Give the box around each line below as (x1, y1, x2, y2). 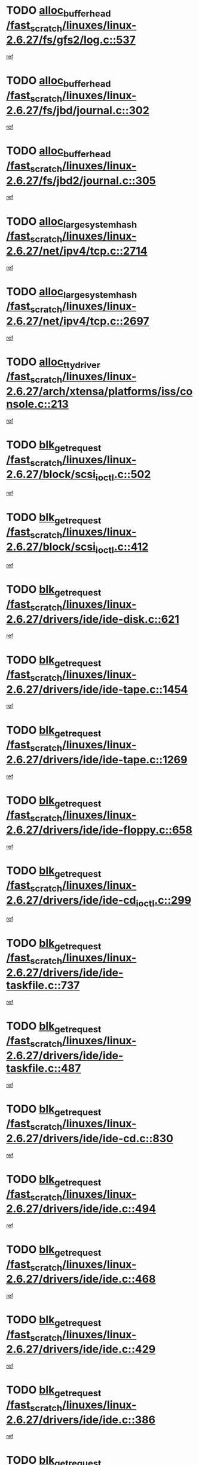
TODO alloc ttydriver (6, 355, 100, 371)
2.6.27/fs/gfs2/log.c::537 (6, 33, 136, 47)
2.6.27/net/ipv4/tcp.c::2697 (6, 314, 149, 328)
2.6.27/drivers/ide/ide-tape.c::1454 (6, 683, 188, 696)
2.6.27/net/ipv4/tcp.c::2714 (6, 244, 148, 258)
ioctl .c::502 (95, 467, 151, 483)
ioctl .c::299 (136, 894, 192, 909)
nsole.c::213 (6, 397, 69, 411)
